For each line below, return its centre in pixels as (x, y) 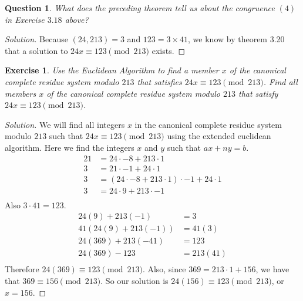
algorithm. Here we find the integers (70, 147)
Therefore (22, 269)
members (21, 93)
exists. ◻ (169, 50)
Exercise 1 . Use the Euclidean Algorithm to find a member (112, 70)
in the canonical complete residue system (208, 124)
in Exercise (25, 19)
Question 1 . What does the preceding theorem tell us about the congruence (140, 8)
